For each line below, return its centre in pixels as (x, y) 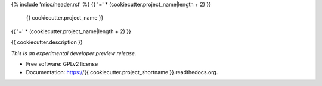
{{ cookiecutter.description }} (47, 42)
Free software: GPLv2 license (62, 64)
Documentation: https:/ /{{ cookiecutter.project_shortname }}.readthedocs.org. (122, 72)
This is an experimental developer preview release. (74, 53)
